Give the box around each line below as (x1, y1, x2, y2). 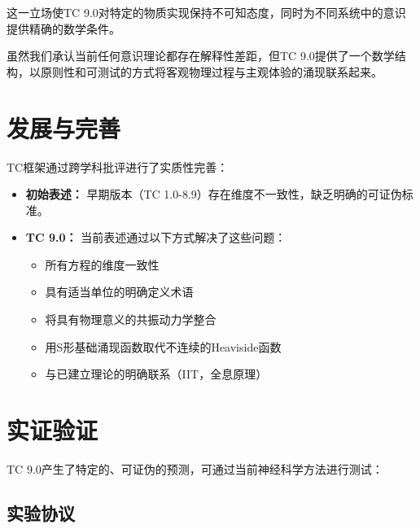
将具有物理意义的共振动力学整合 (45, 311, 217, 328)
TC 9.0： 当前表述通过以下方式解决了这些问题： (25, 229, 287, 246)
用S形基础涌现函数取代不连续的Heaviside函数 (45, 338, 282, 355)
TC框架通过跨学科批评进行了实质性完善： (7, 158, 229, 175)
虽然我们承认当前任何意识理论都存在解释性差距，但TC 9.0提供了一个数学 (7, 47, 395, 64)
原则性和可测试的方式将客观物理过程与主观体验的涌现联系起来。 (40, 63, 383, 80)
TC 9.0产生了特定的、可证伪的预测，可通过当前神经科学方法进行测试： (7, 460, 383, 477)
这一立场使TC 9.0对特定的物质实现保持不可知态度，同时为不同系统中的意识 (7, 4, 406, 20)
